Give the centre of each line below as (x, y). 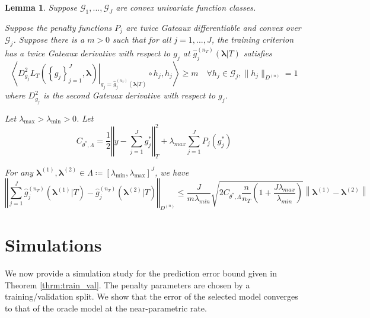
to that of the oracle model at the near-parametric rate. (106, 308)
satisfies (258, 53)
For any (19, 172)
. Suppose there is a (49, 39)
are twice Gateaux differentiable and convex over (213, 27)
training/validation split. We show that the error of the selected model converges (151, 296)
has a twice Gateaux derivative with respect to (88, 53)
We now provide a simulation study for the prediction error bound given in (141, 273)
